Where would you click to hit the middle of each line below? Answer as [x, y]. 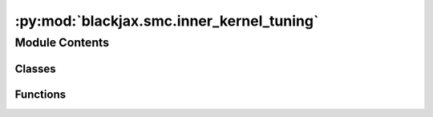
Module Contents [62, 42]
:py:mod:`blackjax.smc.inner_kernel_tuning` [167, 21]
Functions [40, 94]
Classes [35, 69]
